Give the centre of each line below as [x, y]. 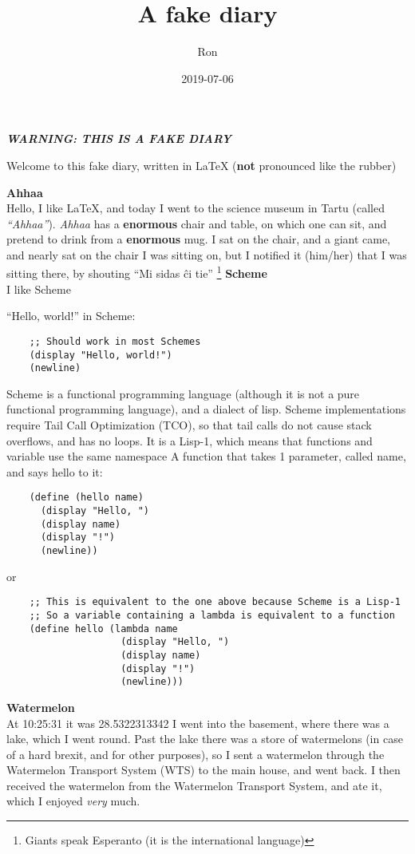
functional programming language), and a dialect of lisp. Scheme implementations [206, 409]
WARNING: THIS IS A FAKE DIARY [119, 138]
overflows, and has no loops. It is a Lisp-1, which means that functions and [190, 440]
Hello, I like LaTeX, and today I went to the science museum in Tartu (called [196, 208]
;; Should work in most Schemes [115, 341]
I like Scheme [39, 289]
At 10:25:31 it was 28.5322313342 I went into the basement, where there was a [198, 723]
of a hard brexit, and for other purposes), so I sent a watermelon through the [196, 754]
